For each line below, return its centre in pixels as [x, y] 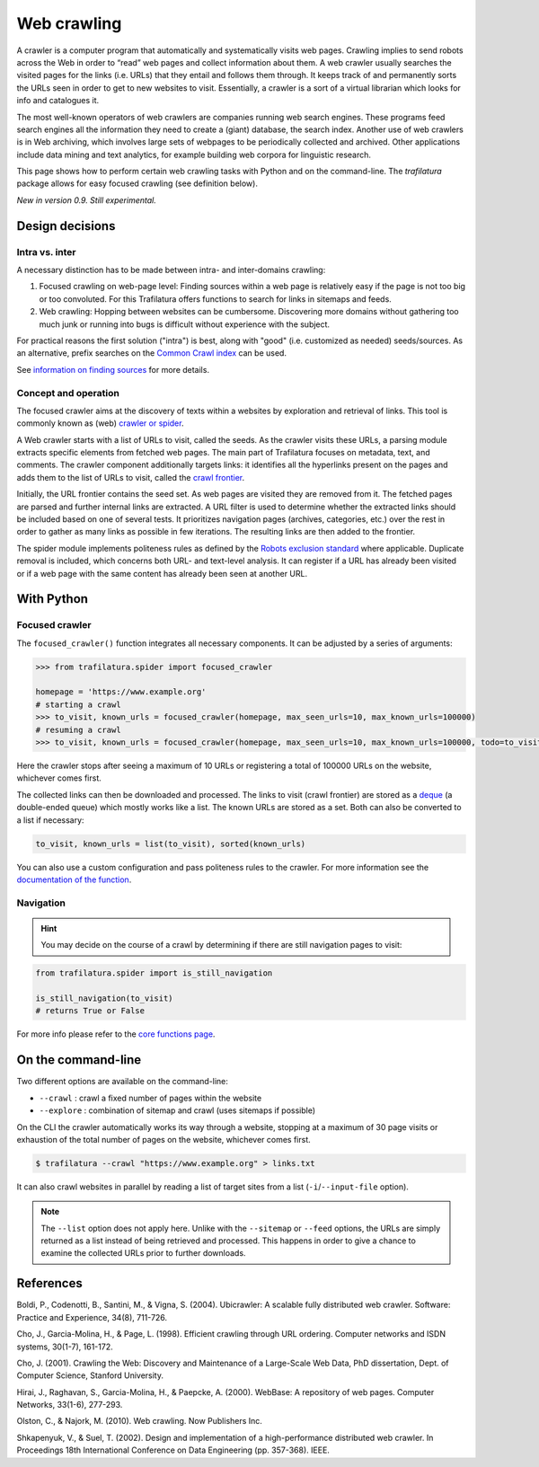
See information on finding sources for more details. [113, 369]
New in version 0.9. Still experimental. [86, 200]
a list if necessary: [50, 820]
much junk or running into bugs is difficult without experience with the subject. [185, 324]
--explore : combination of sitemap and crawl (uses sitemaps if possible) [177, 1110]
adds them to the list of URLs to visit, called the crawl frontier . [131, 477]
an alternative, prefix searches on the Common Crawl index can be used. [152, 353]
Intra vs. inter [46, 252]
